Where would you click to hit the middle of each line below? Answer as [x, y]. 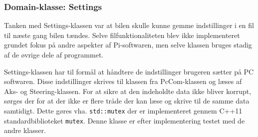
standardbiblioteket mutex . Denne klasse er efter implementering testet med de [125, 120]
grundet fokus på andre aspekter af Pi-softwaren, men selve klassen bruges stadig [128, 45]
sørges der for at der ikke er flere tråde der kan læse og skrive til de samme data [127, 101]
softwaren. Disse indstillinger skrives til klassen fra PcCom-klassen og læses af [123, 81]
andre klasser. [25, 130]
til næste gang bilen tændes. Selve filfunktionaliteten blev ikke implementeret [122, 35]
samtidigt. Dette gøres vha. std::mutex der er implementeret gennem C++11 [123, 110]
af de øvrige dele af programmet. [54, 54]
